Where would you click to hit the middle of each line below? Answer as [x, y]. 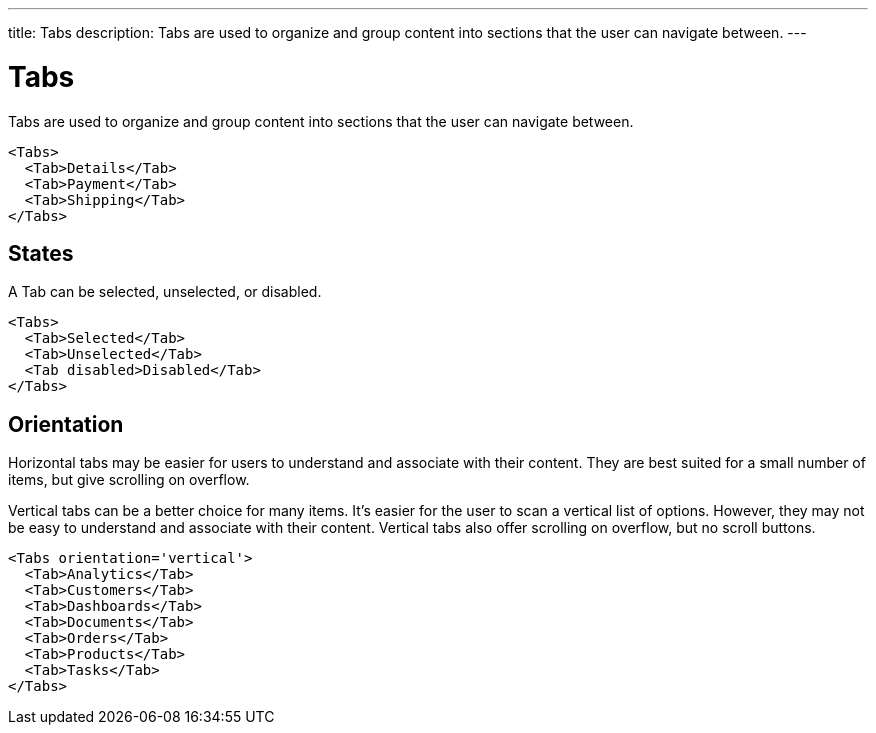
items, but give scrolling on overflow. [129, 480]
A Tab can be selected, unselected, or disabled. [165, 292]
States [41, 253]
